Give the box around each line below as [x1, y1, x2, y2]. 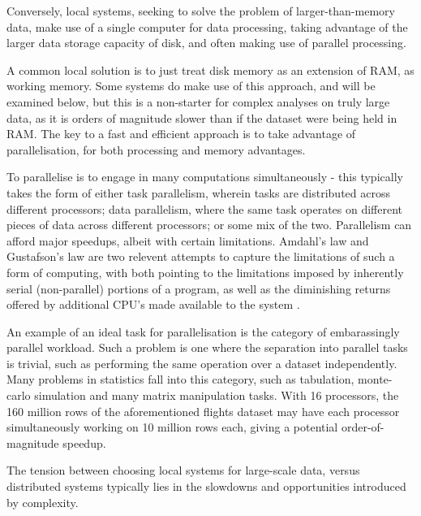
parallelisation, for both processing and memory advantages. [6, 141, 306, 158]
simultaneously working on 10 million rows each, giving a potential [6, 418, 338, 436]
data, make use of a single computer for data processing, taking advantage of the [6, 18, 408, 35]
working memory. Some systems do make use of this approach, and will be [6, 77, 376, 94]
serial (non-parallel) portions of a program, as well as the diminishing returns [6, 280, 391, 297]
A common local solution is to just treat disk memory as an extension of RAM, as [6, 61, 415, 78]
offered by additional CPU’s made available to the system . [6, 296, 300, 313]
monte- [358, 371, 393, 388]
